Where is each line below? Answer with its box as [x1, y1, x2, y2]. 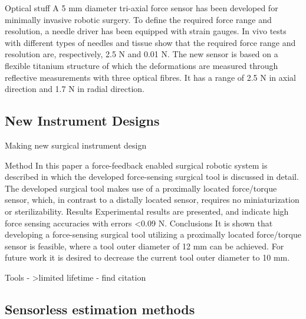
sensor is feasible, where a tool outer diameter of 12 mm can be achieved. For [5, 239, 284, 252]
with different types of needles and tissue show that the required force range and [5, 36, 296, 48]
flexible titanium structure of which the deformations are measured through [5, 59, 278, 71]
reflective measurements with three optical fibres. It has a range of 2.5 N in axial [5, 71, 296, 83]
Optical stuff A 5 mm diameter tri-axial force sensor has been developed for [5, 2, 278, 14]
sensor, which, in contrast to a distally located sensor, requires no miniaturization [5, 193, 300, 206]
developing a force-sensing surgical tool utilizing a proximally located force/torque [5, 228, 301, 241]
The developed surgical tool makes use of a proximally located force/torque [5, 182, 277, 194]
